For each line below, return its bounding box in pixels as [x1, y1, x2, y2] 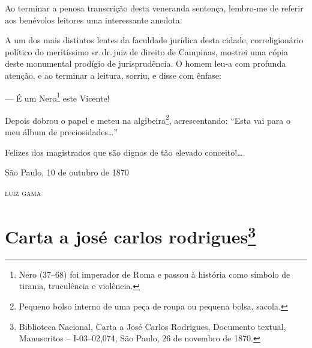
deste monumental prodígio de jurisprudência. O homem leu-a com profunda [5, 57, 286, 70]
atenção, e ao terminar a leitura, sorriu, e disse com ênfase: [5, 69, 221, 81]
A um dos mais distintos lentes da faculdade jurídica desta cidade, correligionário [5, 34, 304, 46]
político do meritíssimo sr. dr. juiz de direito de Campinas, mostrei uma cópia [5, 45, 288, 58]
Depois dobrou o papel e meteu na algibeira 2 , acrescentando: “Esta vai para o [5, 112, 291, 126]
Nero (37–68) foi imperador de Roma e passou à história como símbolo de [19, 267, 290, 280]
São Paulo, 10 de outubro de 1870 [5, 166, 129, 179]
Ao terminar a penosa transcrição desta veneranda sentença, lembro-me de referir [5, 2, 304, 14]
